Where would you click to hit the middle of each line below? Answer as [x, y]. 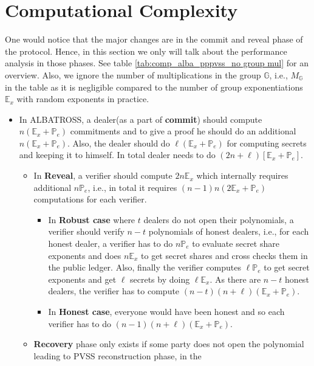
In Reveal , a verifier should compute [103, 175]
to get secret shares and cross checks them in [224, 255]
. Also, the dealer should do [119, 143]
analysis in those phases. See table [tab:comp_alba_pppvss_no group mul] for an [157, 63]
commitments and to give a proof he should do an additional [183, 131]
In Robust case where [92, 219]
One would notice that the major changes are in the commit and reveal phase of [154, 39]
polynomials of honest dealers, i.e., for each [229, 231]
